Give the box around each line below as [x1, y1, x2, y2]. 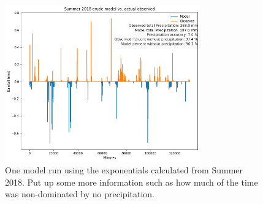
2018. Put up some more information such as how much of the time [5, 175, 258, 188]
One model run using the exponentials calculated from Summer [5, 164, 243, 176]
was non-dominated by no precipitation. [5, 187, 154, 200]
